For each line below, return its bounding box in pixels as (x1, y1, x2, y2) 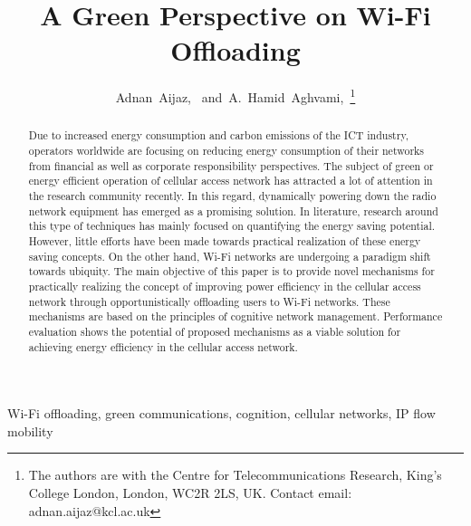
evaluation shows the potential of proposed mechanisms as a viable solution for (28, 323, 401, 339)
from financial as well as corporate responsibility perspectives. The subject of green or (28, 158, 434, 173)
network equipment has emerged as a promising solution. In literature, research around (28, 203, 438, 218)
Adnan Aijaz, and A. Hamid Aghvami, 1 (115, 85, 356, 106)
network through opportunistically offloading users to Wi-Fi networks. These (28, 293, 390, 309)
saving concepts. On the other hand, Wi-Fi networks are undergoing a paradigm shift (28, 248, 431, 263)
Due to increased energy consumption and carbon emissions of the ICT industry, (28, 128, 409, 143)
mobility (7, 421, 53, 440)
